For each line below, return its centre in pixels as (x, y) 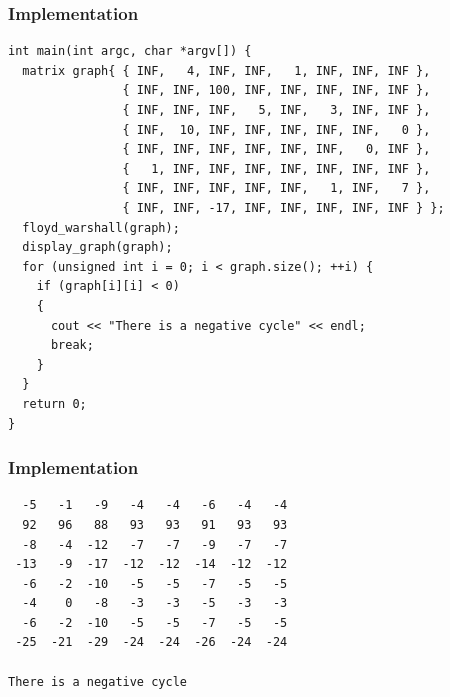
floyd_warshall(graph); (101, 227)
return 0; (54, 403)
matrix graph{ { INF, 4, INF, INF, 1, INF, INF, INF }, (226, 70)
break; (72, 345)
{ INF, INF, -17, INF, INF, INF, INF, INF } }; (283, 207)
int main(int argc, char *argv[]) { (130, 51)
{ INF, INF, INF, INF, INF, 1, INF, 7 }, (276, 188)
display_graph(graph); (97, 247)
